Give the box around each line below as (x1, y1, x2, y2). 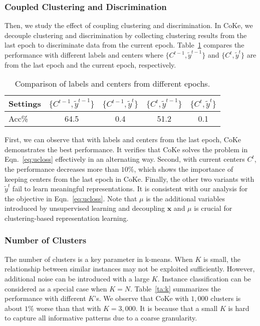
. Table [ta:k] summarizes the (130, 283, 221, 293)
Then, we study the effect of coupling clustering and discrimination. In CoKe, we (5, 20, 253, 31)
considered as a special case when (5, 283, 107, 293)
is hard (228, 302, 249, 313)
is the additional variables (146, 193, 225, 203)
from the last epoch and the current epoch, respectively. (5, 59, 176, 70)
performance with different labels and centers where (5, 50, 163, 60)
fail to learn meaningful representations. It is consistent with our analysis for (12, 183, 248, 194)
